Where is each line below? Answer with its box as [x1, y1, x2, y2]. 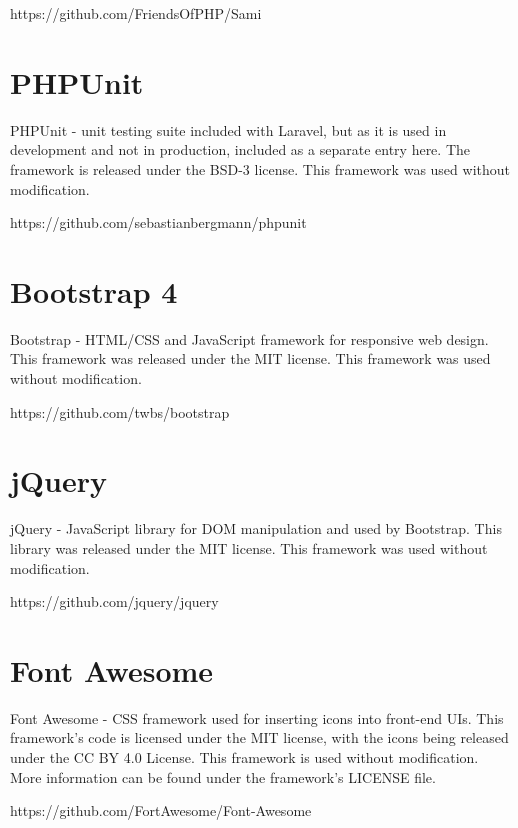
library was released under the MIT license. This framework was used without [10, 537, 488, 558]
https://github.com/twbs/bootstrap [10, 401, 230, 422]
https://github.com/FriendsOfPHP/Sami [10, 3, 262, 23]
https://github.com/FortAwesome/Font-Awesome [10, 800, 312, 821]
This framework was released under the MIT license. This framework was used [10, 348, 491, 369]
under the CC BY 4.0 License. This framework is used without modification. [10, 747, 479, 767]
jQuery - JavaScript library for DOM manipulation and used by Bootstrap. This [10, 518, 502, 539]
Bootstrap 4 [10, 270, 178, 311]
